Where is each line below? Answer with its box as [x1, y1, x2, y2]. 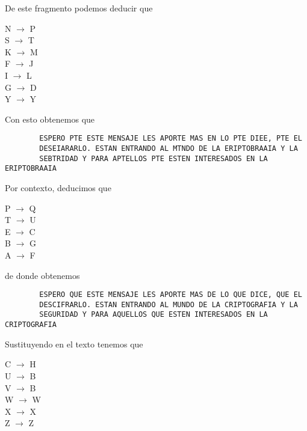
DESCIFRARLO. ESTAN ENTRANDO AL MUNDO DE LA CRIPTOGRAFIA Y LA [39, 300, 298, 309]
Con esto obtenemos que [5, 112, 95, 125]
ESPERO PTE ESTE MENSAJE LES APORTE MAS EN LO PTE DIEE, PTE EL [39, 134, 302, 143]
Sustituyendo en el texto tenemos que [5, 337, 143, 350]
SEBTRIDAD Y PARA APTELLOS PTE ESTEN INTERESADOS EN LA [39, 154, 268, 163]
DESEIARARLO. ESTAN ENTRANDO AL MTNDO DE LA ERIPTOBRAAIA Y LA [39, 144, 298, 153]
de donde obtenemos [5, 269, 80, 281]
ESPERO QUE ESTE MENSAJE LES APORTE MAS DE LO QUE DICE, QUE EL [39, 290, 302, 299]
